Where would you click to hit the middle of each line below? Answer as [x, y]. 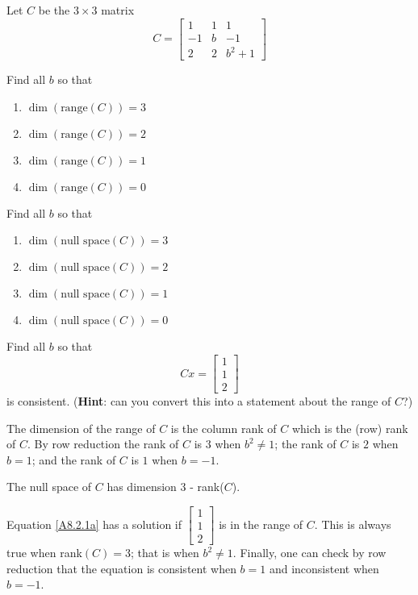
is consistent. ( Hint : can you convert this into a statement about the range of [199, 401]
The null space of [49, 487]
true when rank [44, 553]
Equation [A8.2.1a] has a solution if [94, 524]
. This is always [353, 524]
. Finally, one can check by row [309, 553]
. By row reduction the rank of [103, 444]
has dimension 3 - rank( [165, 487]
